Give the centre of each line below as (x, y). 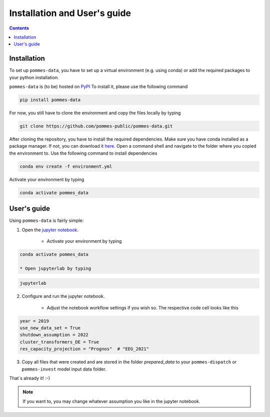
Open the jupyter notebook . (50, 230)
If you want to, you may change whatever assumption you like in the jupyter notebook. (111, 401)
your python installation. (34, 77)
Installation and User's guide (70, 13)
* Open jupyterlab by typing (55, 268)
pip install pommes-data (50, 100)
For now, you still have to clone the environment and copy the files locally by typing (95, 113)
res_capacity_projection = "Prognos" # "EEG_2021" (84, 349)
